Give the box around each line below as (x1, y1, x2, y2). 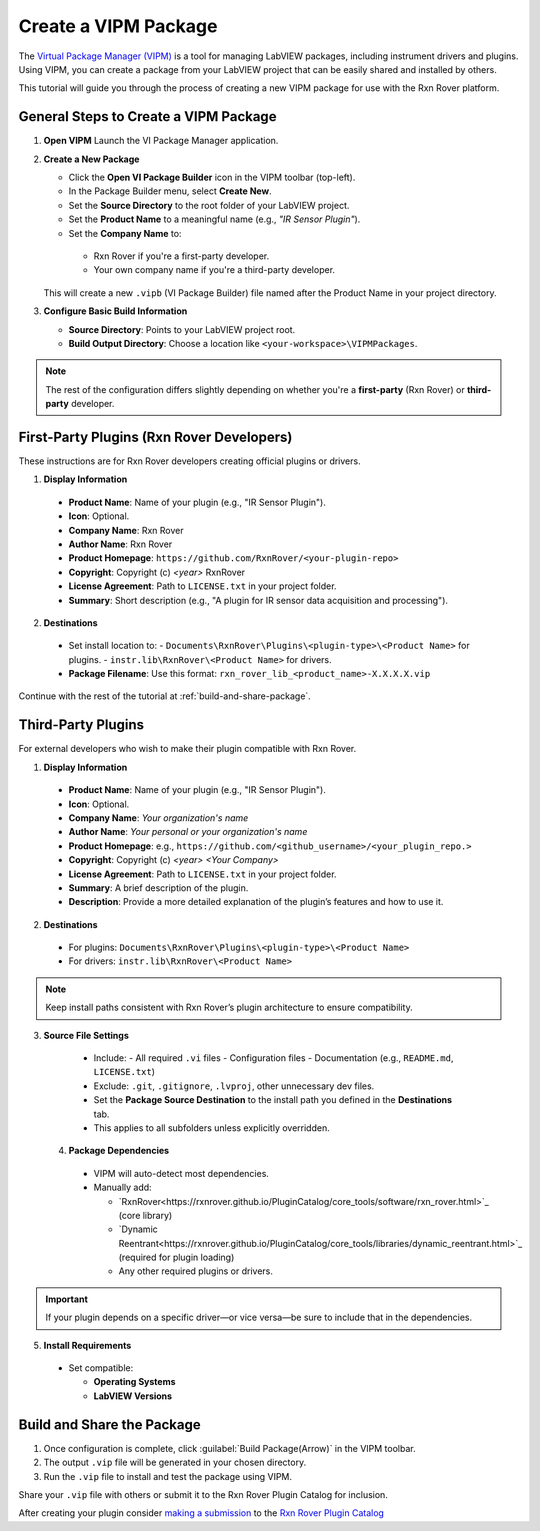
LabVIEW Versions (93, 1390, 173, 1402)
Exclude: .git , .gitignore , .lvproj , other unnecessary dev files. (93, 1080, 375, 1092)
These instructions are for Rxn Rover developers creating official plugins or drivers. (18, 455, 361, 467)
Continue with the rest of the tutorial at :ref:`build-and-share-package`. (18, 690, 312, 702)
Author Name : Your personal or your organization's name (68, 826, 308, 838)
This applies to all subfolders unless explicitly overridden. (93, 1121, 330, 1134)
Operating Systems (93, 1376, 176, 1388)
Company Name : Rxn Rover (68, 524, 184, 536)
